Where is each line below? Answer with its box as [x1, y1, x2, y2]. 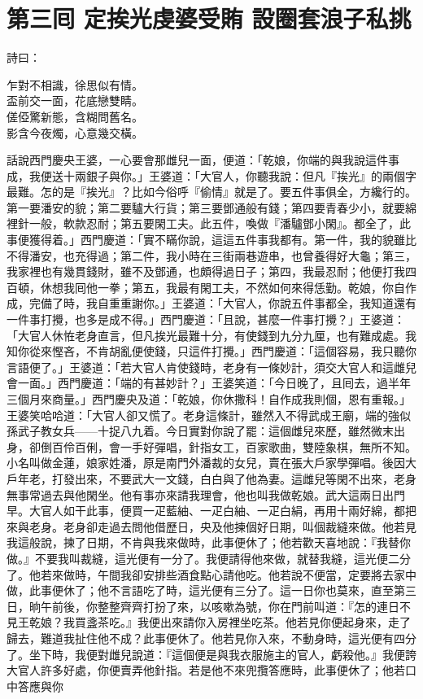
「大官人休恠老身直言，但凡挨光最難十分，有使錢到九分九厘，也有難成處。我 [7, 326, 416, 343]
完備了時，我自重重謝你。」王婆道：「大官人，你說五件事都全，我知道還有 [28, 295, 416, 312]
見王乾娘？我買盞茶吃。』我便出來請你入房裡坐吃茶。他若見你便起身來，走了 [7, 614, 411, 631]
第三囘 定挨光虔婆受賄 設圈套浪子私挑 [7, 2, 412, 35]
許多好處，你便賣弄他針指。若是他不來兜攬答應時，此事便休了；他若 [40, 662, 405, 679]
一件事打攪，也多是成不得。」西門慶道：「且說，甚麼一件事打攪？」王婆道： [7, 311, 405, 328]
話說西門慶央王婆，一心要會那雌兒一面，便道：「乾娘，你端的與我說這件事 [7, 151, 399, 168]
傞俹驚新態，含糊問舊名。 [7, 107, 143, 125]
